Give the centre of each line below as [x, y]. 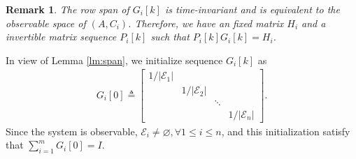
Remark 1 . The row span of [67, 9]
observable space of [46, 23]
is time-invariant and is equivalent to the [252, 9]
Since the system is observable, [72, 131]
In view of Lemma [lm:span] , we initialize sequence [114, 60]
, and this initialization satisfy [286, 131]
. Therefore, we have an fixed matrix [206, 23]
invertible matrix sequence [61, 37]
